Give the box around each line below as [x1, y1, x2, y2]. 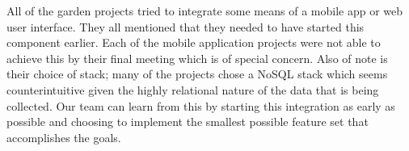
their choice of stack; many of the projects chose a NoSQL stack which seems [6, 65, 388, 82]
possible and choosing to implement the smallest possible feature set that [6, 113, 369, 130]
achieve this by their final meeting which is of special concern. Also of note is [6, 49, 388, 66]
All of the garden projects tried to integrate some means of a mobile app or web [6, 2, 403, 19]
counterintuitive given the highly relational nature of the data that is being [6, 81, 379, 98]
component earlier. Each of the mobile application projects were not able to [6, 34, 381, 51]
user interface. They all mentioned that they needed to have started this [6, 18, 365, 35]
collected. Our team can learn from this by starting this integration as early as [6, 97, 395, 114]
